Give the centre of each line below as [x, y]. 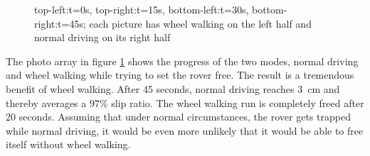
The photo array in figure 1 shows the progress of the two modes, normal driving [182, 61]
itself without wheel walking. [68, 144]
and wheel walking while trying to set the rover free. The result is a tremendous [180, 75]
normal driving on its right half [102, 37]
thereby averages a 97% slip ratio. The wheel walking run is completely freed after [185, 102]
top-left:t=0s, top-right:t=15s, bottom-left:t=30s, [142, 9]
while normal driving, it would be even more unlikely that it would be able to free [185, 130]
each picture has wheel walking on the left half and [200, 23]
